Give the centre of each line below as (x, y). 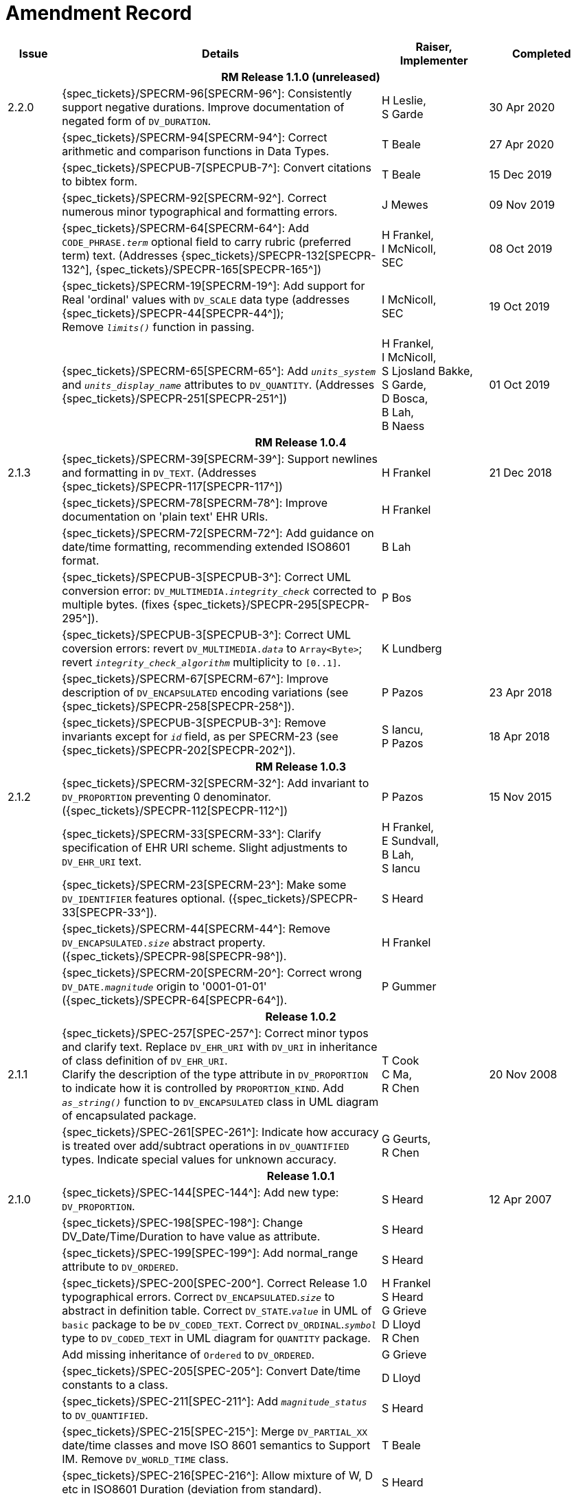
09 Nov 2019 (522, 204)
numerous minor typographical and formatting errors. (200, 211)
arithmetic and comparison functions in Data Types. (196, 151)
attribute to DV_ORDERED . (120, 1266)
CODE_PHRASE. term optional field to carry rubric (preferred (207, 241)
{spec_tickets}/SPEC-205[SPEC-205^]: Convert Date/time (211, 1371)
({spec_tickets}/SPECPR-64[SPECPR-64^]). (175, 1000)
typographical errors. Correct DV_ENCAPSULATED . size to (198, 1296)
